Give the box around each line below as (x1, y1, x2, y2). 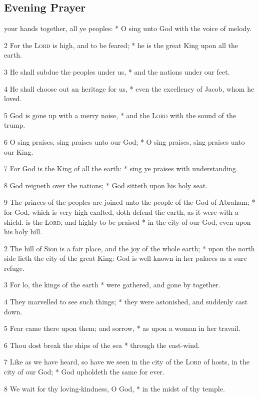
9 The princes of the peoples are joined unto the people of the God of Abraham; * (4, 197, 255, 207)
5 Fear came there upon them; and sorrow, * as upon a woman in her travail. (4, 323, 240, 333)
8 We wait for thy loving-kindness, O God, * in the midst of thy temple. (4, 383, 225, 393)
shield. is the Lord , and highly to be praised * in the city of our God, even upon (4, 216, 251, 227)
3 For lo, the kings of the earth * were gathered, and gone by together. (4, 279, 220, 290)
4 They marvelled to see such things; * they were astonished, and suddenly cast (4, 296, 248, 307)
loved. (4, 93, 22, 104)
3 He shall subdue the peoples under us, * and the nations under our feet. (4, 66, 230, 77)
